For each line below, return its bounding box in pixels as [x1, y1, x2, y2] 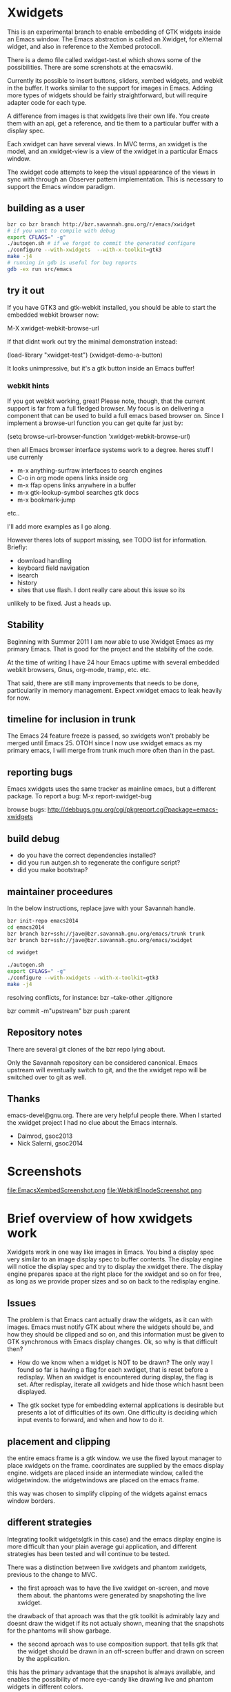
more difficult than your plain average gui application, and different [7, 1542, 197, 1551]
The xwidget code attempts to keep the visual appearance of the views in [7, 168, 216, 176]
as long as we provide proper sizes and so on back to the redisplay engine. [7, 1277, 221, 1286]
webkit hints [7, 381, 50, 391]
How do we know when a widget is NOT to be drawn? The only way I [17, 1358, 213, 1367]
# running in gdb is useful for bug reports [7, 259, 137, 266]
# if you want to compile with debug [7, 227, 116, 234]
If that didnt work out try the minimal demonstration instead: [7, 337, 178, 346]
